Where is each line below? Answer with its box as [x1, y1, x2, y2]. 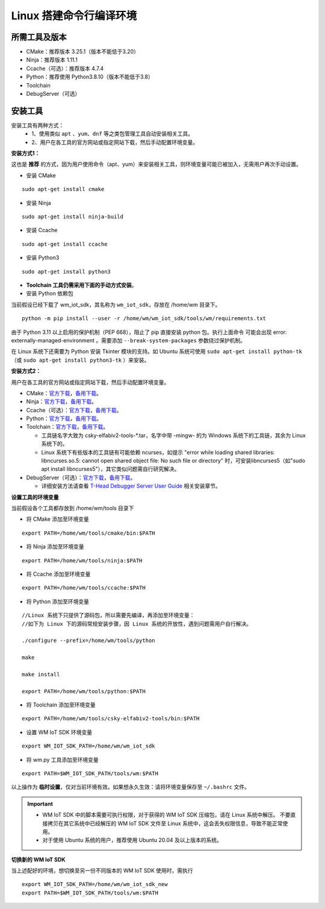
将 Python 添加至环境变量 [26, 597, 90, 605]
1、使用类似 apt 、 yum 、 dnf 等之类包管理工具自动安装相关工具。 [31, 130, 194, 137]
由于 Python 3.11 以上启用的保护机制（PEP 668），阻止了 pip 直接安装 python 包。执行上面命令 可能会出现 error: [11, 329, 287, 336]
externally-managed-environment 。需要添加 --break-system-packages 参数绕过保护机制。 [11, 336, 246, 344]
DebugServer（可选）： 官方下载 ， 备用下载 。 [26, 474, 136, 481]
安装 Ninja [26, 199, 51, 206]
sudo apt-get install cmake [22, 186, 105, 193]
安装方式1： [11, 149, 40, 157]
